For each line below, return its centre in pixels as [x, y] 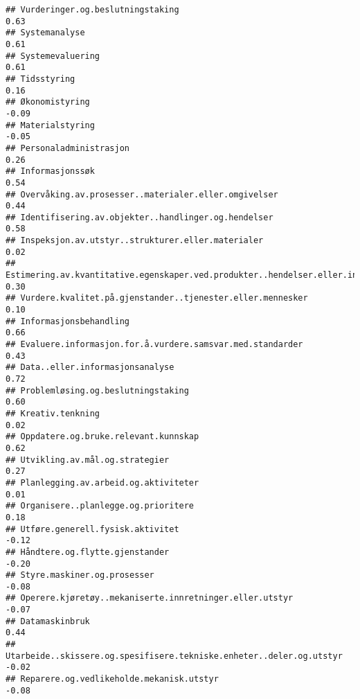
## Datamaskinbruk [48, 621]
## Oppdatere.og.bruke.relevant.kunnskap [102, 437]
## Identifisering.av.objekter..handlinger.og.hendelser [139, 217]
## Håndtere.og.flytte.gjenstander [88, 552]
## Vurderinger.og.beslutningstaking [92, 10]
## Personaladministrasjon [67, 148]
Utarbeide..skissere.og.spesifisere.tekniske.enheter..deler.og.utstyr [174, 656]
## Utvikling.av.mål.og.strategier [88, 460]
